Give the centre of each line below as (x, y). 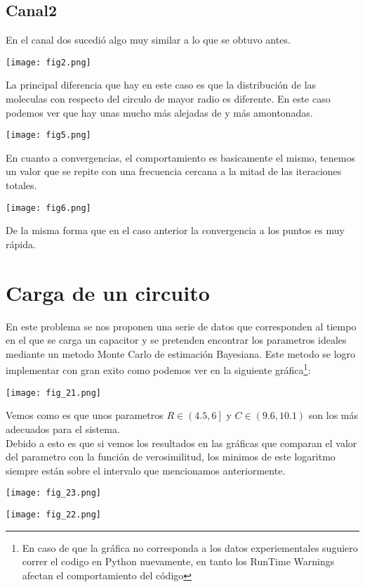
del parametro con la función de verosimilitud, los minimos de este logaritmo (171, 457)
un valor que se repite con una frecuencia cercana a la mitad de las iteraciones (174, 171)
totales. (21, 185)
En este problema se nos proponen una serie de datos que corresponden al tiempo (181, 326)
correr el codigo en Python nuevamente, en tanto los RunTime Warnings (178, 561)
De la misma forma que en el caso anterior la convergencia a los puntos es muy (175, 230)
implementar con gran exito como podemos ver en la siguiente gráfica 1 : (158, 369)
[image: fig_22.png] (54, 514)
